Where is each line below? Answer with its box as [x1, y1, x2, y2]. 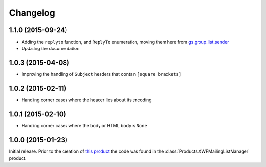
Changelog [9, 7, 55, 18]
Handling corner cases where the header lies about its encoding [21, 97, 152, 103]
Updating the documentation [21, 46, 80, 51]
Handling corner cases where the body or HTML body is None [21, 123, 147, 129]
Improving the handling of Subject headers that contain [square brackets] [21, 72, 182, 77]
